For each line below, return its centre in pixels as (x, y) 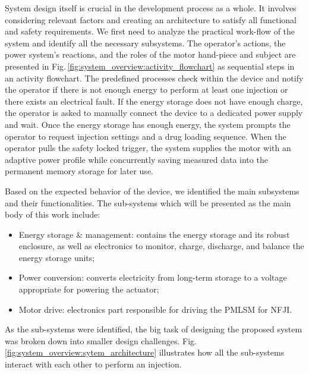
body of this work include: (53, 214)
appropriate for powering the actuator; (89, 289)
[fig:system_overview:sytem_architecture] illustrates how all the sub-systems (145, 352)
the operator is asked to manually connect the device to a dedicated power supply (154, 113)
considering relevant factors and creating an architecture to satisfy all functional (151, 19)
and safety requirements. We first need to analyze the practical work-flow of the (150, 31)
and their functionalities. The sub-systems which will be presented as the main (148, 202)
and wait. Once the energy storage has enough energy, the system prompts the (148, 124)
